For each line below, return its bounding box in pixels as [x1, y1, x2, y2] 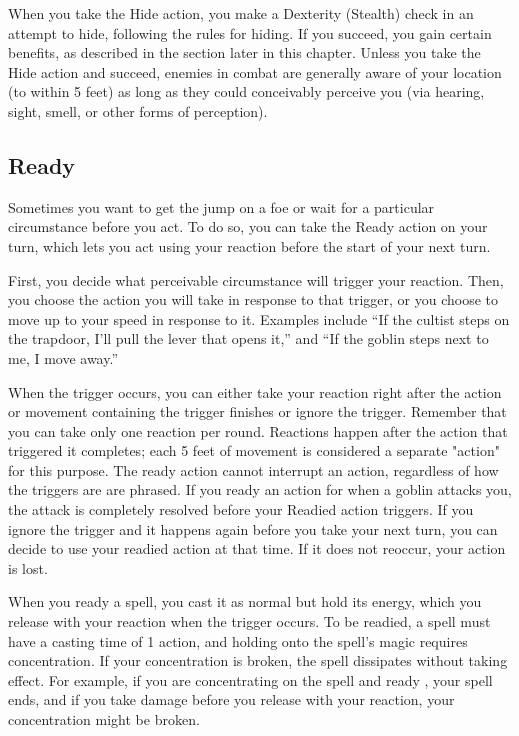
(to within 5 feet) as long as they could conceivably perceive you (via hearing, [8, 81, 485, 102]
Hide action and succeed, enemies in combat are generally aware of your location [8, 61, 502, 82]
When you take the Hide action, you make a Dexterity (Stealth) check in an [8, 3, 474, 23]
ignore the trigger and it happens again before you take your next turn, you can [8, 518, 498, 539]
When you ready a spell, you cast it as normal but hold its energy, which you [8, 591, 482, 612]
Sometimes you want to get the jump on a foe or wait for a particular [8, 196, 435, 217]
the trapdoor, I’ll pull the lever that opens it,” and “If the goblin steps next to [8, 328, 489, 349]
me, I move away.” [8, 347, 119, 368]
